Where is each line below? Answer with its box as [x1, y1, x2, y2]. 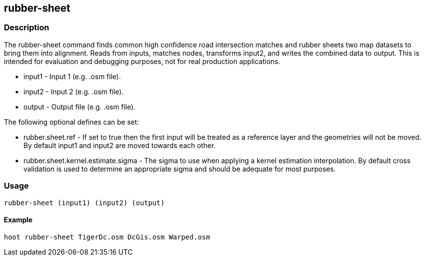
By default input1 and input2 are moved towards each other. [23, 141, 216, 150]
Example [4, 216, 33, 224]
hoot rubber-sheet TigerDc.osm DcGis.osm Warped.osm [4, 233, 210, 241]
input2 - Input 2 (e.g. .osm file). [23, 87, 124, 96]
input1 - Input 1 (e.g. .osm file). [23, 72, 121, 81]
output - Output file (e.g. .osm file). [23, 102, 135, 111]
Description [4, 22, 49, 33]
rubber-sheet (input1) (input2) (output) [4, 198, 165, 207]
